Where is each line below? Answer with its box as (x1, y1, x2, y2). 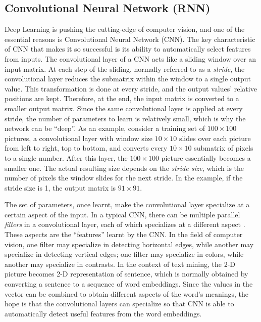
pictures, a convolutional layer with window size (5, 132, 153, 143)
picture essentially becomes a (161, 152, 251, 163)
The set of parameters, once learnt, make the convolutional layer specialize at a (5, 199, 250, 210)
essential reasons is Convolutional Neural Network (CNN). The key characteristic (5, 33, 255, 44)
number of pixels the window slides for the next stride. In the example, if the (5, 172, 243, 183)
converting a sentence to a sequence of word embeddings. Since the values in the (5, 279, 253, 289)
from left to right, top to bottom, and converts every (5, 143, 168, 153)
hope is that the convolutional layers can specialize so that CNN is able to (5, 298, 234, 309)
